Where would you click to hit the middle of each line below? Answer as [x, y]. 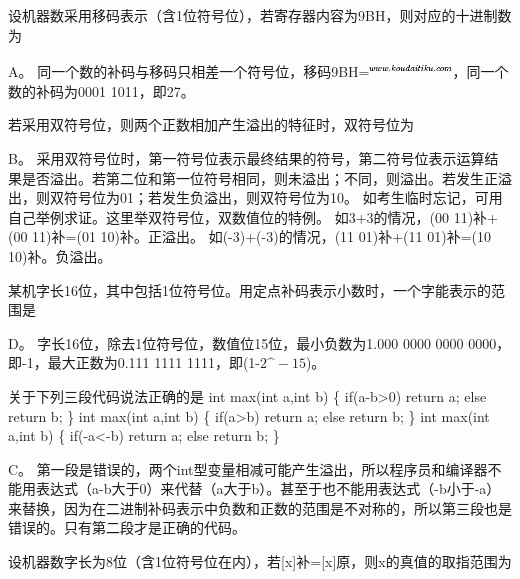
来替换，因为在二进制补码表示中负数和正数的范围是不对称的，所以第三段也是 [260, 507]
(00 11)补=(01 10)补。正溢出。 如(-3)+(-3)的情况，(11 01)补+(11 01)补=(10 [249, 236]
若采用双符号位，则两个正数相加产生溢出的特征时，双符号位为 [211, 124]
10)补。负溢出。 [60, 255]
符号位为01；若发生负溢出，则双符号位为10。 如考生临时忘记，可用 [283, 197]
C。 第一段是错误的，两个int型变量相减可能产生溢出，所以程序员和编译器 [248, 468]
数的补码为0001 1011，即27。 [101, 90]
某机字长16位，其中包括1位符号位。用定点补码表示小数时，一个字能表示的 [249, 289]
